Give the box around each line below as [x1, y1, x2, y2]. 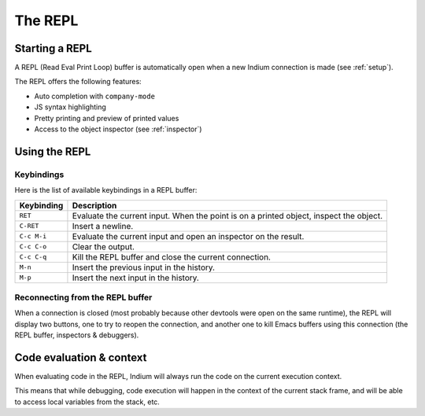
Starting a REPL [14, 42, 92, 55]
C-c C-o [19, 242, 47, 251]
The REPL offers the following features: [14, 77, 142, 87]
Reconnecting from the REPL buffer [14, 292, 153, 303]
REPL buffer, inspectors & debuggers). [14, 330, 139, 340]
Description [72, 200, 117, 211]
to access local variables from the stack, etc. [14, 397, 161, 407]
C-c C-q [19, 252, 47, 261]
